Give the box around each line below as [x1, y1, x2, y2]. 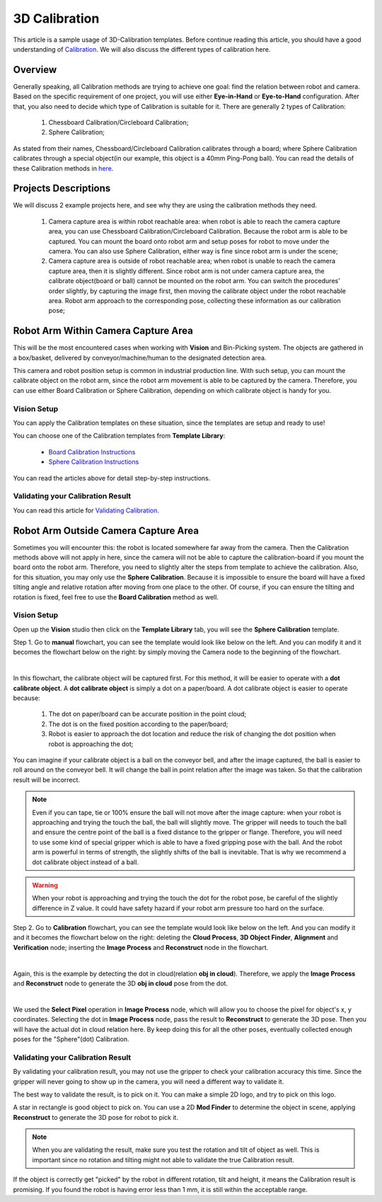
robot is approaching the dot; [48, 740, 134, 748]
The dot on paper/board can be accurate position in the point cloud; [48, 710, 247, 719]
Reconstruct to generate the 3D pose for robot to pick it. [13, 1113, 178, 1121]
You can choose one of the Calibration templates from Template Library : [13, 432, 226, 440]
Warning [32, 881, 58, 889]
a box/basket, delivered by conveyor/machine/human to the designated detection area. [13, 353, 267, 362]
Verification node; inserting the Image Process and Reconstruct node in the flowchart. [13, 943, 269, 951]
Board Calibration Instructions [48, 447, 136, 456]
